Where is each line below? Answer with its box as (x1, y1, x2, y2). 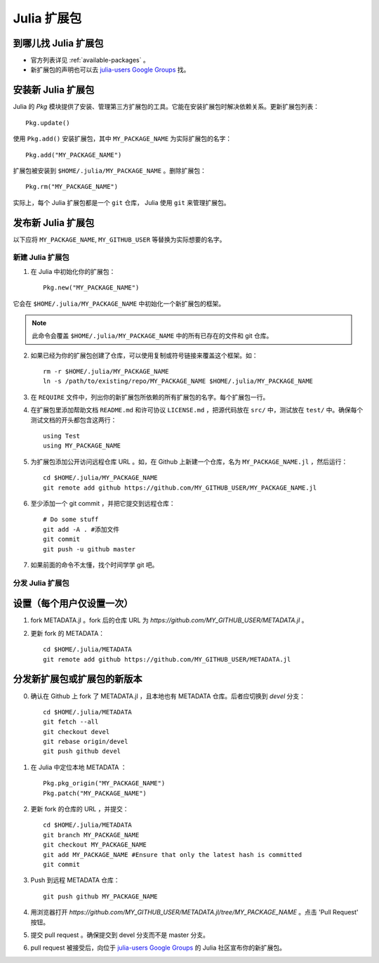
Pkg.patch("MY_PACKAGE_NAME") (43, 789, 147, 797)
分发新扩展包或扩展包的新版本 (13, 673, 142, 685)
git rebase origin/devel (43, 738, 128, 746)
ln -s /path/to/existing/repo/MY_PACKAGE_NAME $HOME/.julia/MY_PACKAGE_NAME (43, 377, 314, 386)
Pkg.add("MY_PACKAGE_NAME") (25, 151, 122, 159)
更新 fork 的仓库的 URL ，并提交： (30, 805, 129, 813)
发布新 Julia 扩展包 (13, 216, 95, 228)
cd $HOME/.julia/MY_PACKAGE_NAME (43, 474, 158, 482)
